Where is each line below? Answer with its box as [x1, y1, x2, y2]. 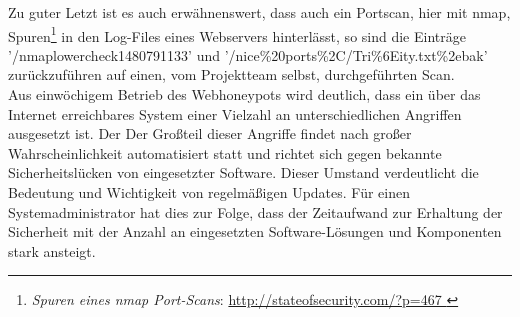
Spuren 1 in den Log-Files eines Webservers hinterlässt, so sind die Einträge [8, 22, 466, 46]
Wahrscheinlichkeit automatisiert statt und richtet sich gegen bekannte [8, 142, 442, 163]
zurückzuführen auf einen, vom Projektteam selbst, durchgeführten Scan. [8, 64, 455, 85]
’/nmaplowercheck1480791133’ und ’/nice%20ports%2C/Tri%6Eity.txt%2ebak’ [8, 44, 488, 65]
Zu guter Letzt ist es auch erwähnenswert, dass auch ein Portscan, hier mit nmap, [8, 2, 511, 22]
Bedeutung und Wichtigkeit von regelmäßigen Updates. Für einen [8, 182, 410, 202]
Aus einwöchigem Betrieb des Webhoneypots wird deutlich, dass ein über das [8, 84, 481, 105]
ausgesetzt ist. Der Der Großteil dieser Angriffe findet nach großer [8, 123, 412, 144]
